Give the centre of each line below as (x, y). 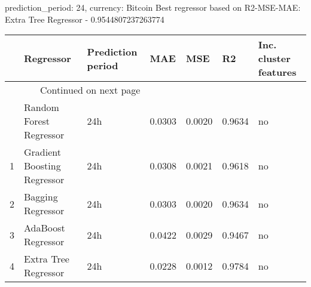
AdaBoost (45, 228)
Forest (37, 121)
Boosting (42, 166)
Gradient (42, 152)
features (277, 72)
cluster (274, 58)
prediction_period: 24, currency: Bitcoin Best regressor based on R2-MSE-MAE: (153, 7)
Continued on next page (90, 90)
